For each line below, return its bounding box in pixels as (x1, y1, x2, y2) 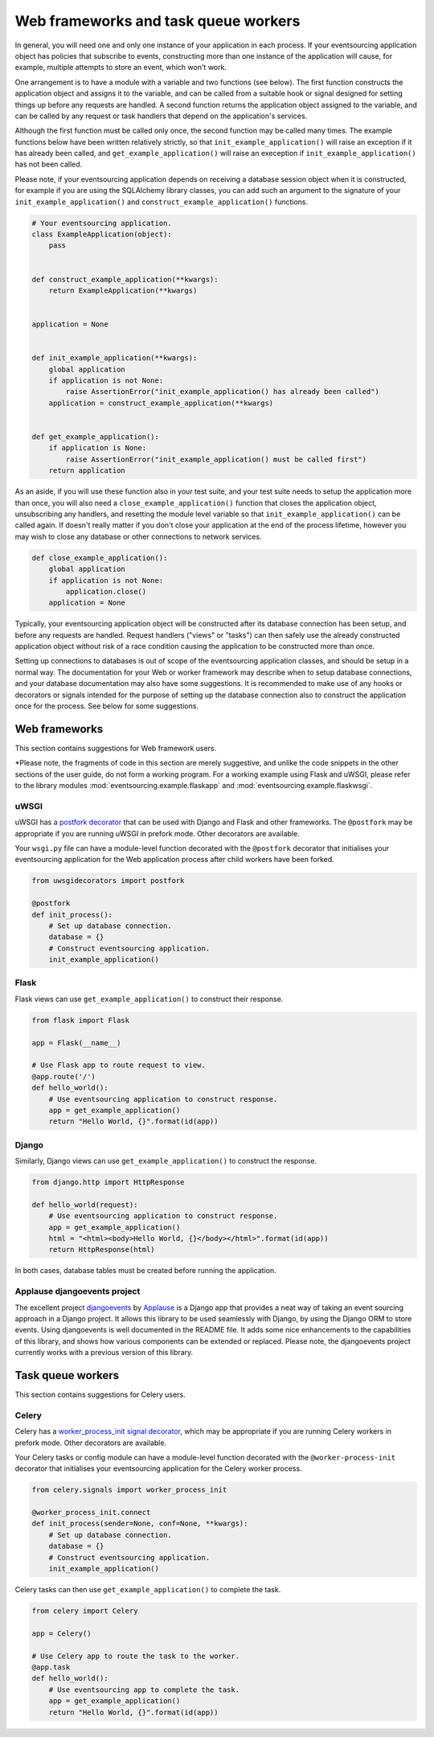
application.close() (65, 587, 147, 596)
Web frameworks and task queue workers (14, 12, 301, 30)
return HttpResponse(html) (48, 1245, 156, 1254)
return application (48, 466, 126, 475)
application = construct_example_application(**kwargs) (48, 398, 274, 408)
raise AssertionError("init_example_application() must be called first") (65, 454, 367, 464)
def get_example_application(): (31, 433, 160, 441)
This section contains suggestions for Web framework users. (14, 743, 217, 753)
